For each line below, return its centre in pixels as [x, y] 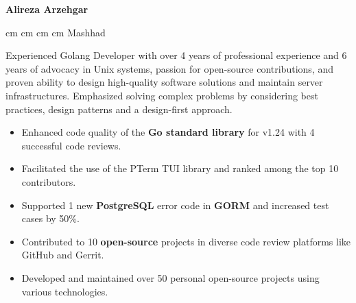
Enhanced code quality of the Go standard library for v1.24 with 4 [168, 132]
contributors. [49, 181]
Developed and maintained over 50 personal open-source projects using [170, 277]
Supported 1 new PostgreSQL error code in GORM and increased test [175, 205]
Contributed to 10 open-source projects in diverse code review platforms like [186, 241]
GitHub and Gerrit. [63, 255]
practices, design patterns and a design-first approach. [119, 109]
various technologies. [65, 291]
